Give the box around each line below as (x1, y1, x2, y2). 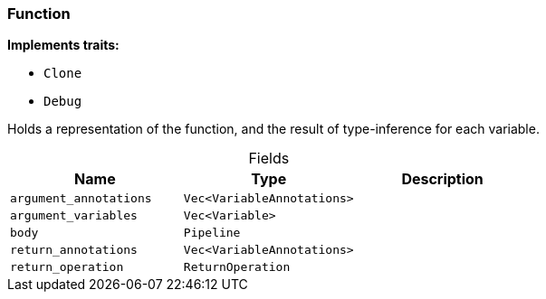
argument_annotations (10, 192, 152, 206)
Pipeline (183, 226, 241, 240)
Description (401, 170, 484, 189)
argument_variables (10, 209, 138, 223)
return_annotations (10, 243, 138, 257)
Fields (248, 149, 290, 168)
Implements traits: (7, 37, 120, 53)
